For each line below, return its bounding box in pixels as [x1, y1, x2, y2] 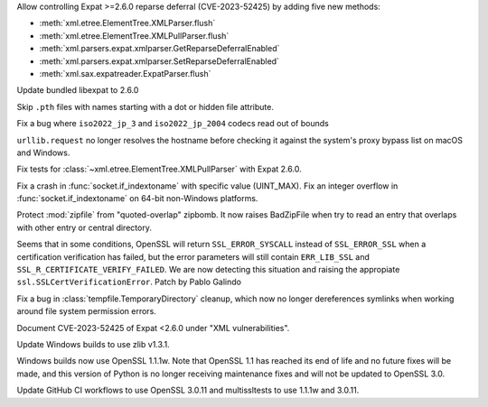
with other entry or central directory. [16, 222, 153, 233]
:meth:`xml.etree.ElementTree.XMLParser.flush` [39, 18, 216, 29]
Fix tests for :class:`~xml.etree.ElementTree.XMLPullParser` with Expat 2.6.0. [16, 163, 302, 175]
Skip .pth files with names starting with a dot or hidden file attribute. [16, 101, 275, 112]
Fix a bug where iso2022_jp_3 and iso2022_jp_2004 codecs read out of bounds [16, 118, 329, 129]
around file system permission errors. [16, 306, 157, 317]
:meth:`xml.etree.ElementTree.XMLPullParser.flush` [39, 30, 230, 41]
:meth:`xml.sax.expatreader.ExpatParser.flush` [39, 68, 211, 79]
